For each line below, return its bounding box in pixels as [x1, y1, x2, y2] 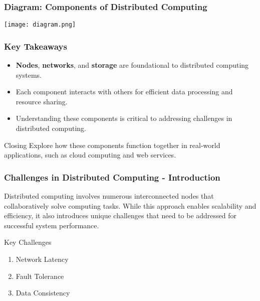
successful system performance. [4, 220, 99, 230]
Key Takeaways [4, 40, 67, 52]
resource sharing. [16, 96, 68, 106]
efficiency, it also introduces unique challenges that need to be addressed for [4, 210, 237, 221]
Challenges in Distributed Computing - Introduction [4, 171, 220, 183]
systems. [16, 69, 42, 80]
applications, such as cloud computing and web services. [4, 149, 176, 160]
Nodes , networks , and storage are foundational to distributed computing [16, 60, 249, 70]
